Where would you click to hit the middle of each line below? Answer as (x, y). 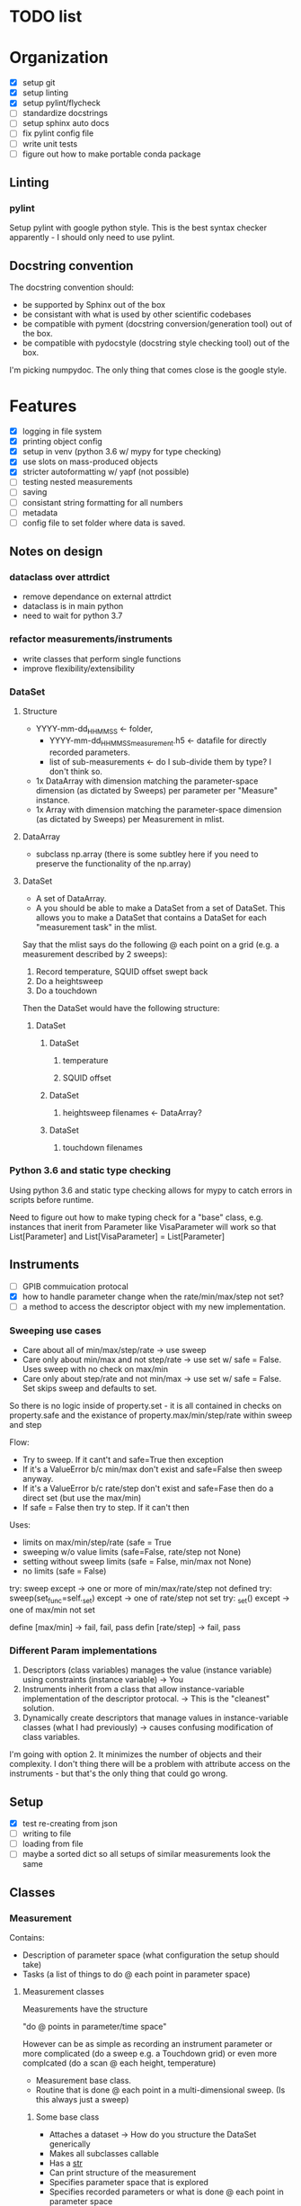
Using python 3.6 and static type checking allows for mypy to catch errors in (151, 1190)
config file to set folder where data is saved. (104, 523)
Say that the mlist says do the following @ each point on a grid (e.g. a (151, 944)
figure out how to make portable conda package (111, 154)
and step (26, 1425)
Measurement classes (63, 1991)
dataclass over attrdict (60, 577)
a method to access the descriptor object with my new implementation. (154, 1306)
